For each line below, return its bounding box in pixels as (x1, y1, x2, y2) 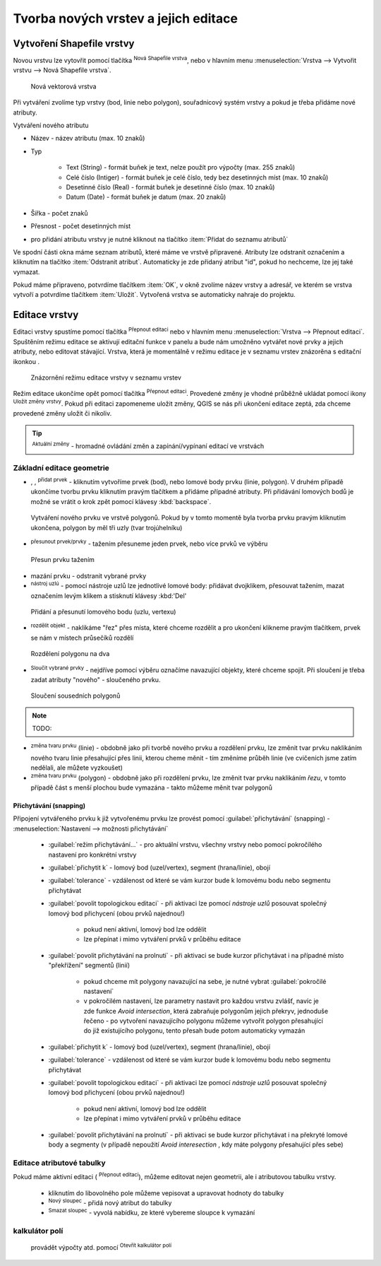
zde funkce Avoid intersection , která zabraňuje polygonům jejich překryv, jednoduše (83, 1007, 328, 1015)
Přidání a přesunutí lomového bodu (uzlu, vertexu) (30, 607, 176, 616)
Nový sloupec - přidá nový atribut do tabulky (48, 1197, 172, 1207)
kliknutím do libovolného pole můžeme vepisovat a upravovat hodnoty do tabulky (48, 1188, 284, 1197)
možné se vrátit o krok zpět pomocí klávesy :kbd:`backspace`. (30, 497, 212, 505)
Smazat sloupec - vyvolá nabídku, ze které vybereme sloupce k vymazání (48, 1207, 255, 1217)
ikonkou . (13, 357, 40, 365)
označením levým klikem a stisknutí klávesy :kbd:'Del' (30, 591, 187, 600)
